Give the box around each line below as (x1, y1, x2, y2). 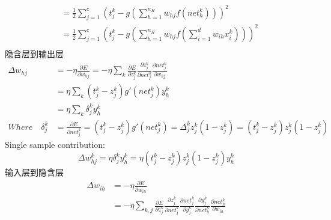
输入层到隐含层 (5, 166, 64, 179)
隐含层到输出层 (5, 47, 64, 60)
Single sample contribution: (5, 138, 105, 150)
